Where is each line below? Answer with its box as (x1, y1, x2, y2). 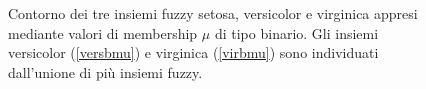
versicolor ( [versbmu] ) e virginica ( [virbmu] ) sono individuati (8, 42, 379, 63)
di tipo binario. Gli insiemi (214, 22, 379, 43)
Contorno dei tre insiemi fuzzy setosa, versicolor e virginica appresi (8, 3, 418, 23)
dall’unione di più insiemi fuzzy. (8, 61, 203, 82)
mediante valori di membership (8, 22, 198, 43)
